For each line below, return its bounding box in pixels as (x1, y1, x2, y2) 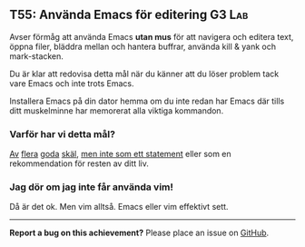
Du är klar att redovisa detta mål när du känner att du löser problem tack (9, 68, 280, 79)
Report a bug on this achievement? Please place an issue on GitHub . (9, 227, 270, 239)
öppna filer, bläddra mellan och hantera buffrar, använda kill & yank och (9, 41, 277, 52)
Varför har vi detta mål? (9, 127, 116, 140)
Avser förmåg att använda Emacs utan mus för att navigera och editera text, (9, 31, 294, 42)
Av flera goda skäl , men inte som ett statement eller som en (9, 149, 231, 160)
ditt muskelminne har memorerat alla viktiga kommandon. (9, 104, 224, 116)
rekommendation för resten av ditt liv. (9, 158, 150, 169)
